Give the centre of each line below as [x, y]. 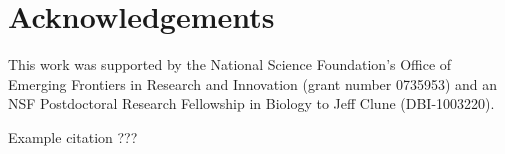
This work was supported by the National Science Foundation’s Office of [230, 64]
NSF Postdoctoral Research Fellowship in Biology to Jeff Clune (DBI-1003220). [251, 103]
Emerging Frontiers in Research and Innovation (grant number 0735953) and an [253, 83]
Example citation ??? [73, 136]
